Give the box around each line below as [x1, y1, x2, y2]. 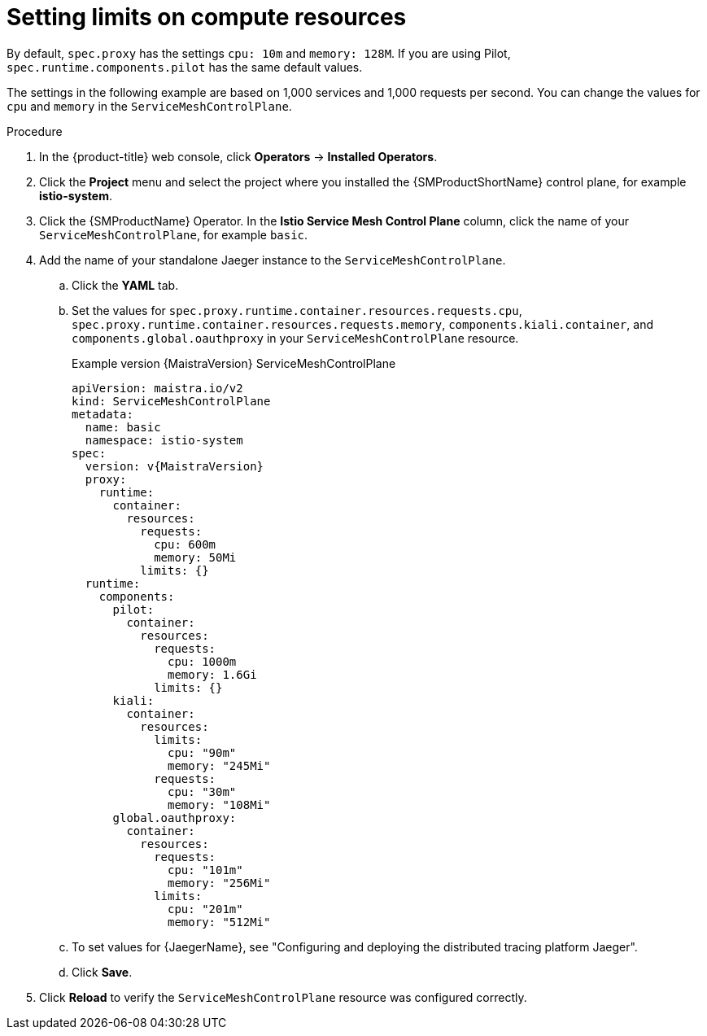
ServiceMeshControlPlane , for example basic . [39, 227, 308, 242]
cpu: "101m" [168, 863, 243, 876]
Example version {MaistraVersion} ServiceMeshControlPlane [72, 356, 396, 370]
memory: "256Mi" [168, 876, 271, 890]
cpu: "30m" [168, 785, 237, 798]
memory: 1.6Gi [168, 667, 257, 681]
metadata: [72, 407, 133, 421]
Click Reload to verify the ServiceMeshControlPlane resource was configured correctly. [39, 990, 527, 1004]
